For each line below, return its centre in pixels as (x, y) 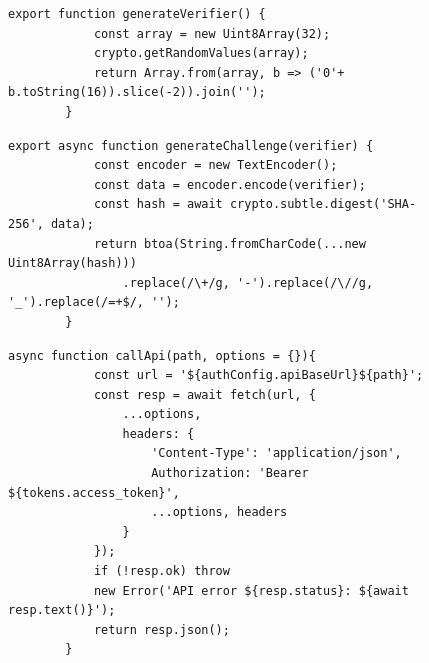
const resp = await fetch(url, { (204, 394)
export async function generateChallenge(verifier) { (191, 145)
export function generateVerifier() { (137, 14)
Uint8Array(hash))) (72, 263)
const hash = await (158, 204)
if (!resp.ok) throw (161, 571)
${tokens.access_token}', (94, 492)
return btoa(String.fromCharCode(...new (229, 243)
